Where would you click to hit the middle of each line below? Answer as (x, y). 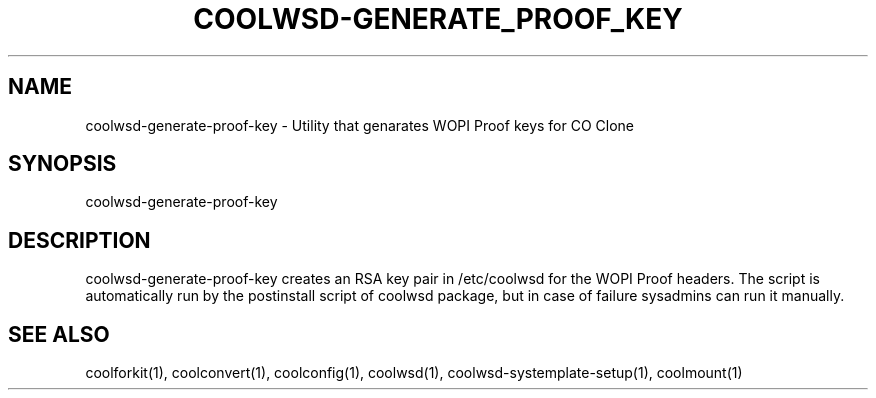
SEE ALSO (59, 334)
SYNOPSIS (62, 164)
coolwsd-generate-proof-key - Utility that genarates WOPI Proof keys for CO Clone (360, 125)
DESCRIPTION (79, 240)
